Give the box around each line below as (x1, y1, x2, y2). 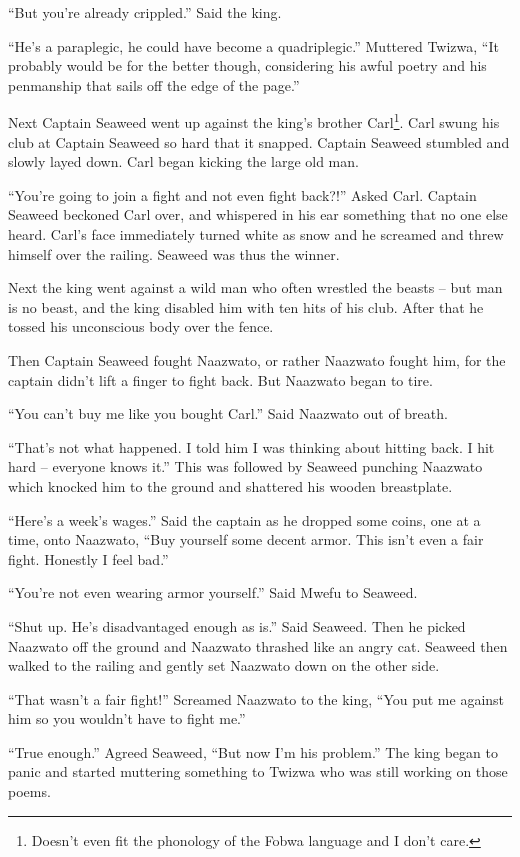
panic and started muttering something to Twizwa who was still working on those (8, 761, 508, 782)
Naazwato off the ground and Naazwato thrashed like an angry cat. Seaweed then (8, 635, 508, 656)
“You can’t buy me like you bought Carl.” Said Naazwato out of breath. (8, 403, 448, 424)
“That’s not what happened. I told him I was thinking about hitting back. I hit (8, 436, 495, 457)
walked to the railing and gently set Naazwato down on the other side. (8, 655, 440, 676)
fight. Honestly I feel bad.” (8, 548, 169, 569)
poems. (8, 781, 51, 802)
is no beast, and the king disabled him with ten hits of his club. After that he (8, 296, 484, 317)
